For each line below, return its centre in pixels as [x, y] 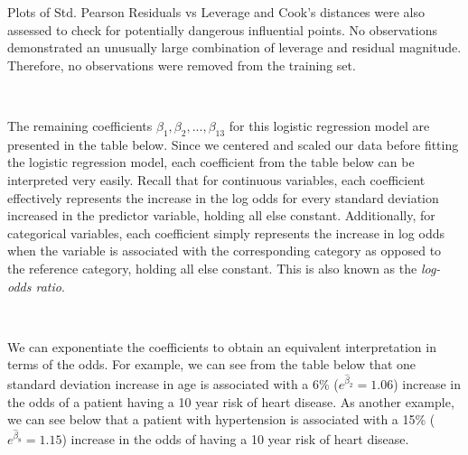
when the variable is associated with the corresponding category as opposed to [225, 251]
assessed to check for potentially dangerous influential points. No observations [222, 29]
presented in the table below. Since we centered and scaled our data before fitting [233, 144]
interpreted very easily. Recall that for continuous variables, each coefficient [216, 179]
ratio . [50, 286]
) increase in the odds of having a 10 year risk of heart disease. [235, 438]
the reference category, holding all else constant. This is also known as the [212, 268]
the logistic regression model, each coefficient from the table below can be [211, 162]
